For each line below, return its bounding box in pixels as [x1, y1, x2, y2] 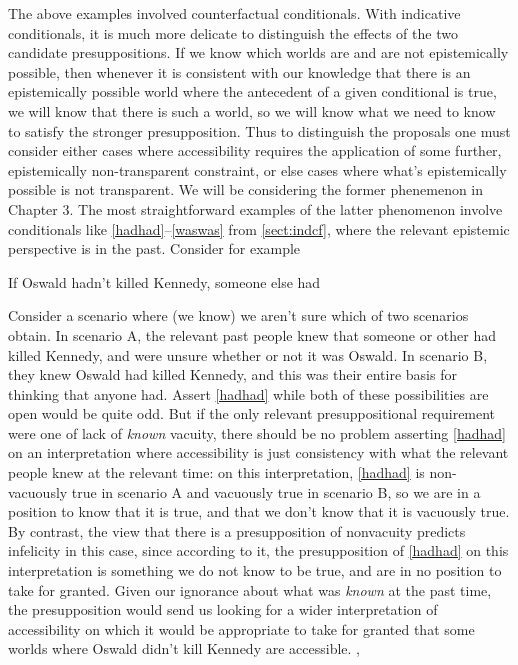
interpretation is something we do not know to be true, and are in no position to [8, 560, 502, 581]
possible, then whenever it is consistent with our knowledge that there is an [8, 61, 471, 82]
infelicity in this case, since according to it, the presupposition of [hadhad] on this [8, 540, 509, 561]
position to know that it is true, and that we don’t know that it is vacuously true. [8, 501, 510, 522]
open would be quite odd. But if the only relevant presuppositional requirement [8, 403, 496, 424]
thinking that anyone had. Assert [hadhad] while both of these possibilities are [8, 383, 489, 404]
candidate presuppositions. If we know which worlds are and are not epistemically [8, 42, 509, 63]
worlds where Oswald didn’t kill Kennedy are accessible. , [8, 638, 360, 659]
